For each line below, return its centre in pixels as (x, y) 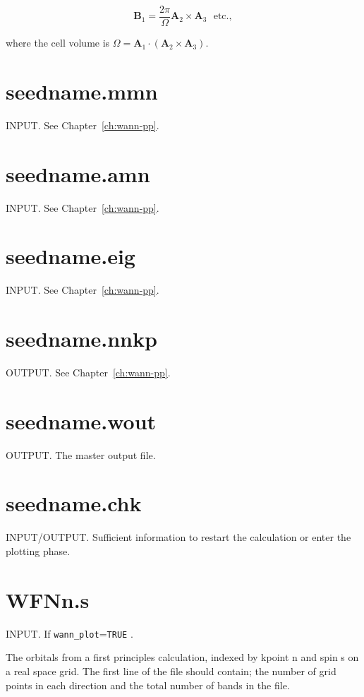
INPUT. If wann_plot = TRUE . (69, 633)
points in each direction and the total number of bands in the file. (148, 685)
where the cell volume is (58, 43)
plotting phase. (38, 550)
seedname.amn (78, 173)
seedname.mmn (82, 91)
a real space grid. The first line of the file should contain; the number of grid (171, 671)
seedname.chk (74, 503)
